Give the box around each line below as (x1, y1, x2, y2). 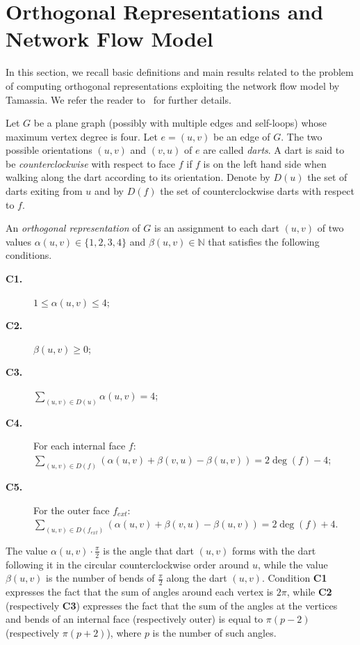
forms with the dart (231, 543, 316, 557)
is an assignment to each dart (154, 221, 279, 235)
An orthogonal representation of (6, 221, 140, 235)
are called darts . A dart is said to (203, 143, 345, 157)
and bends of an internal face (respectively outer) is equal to (6, 612, 263, 626)
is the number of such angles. (152, 625, 277, 639)
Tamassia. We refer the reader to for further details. (6, 92, 231, 106)
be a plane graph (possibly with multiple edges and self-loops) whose (33, 116, 327, 130)
